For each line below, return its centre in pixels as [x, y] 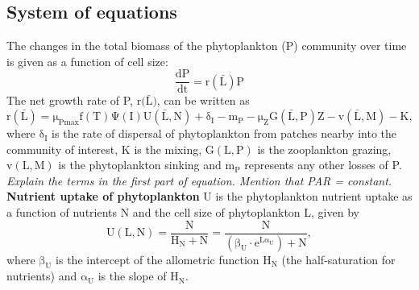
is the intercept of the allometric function [158, 259]
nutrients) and [42, 276]
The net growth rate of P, [70, 100]
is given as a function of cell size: [87, 61]
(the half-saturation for [338, 259]
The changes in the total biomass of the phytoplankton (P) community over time [207, 46]
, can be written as [203, 100]
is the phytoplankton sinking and [140, 165]
